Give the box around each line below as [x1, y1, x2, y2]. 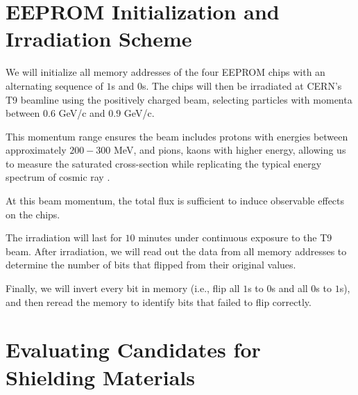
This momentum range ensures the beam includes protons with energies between [6, 129, 348, 143]
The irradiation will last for [6, 230, 122, 245]
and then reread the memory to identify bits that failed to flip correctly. [6, 294, 312, 309]
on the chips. [6, 207, 60, 221]
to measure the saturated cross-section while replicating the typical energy [6, 156, 322, 170]
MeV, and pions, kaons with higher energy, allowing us [114, 143, 346, 157]
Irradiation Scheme [6, 24, 192, 53]
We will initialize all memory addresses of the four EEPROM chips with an [6, 65, 325, 79]
